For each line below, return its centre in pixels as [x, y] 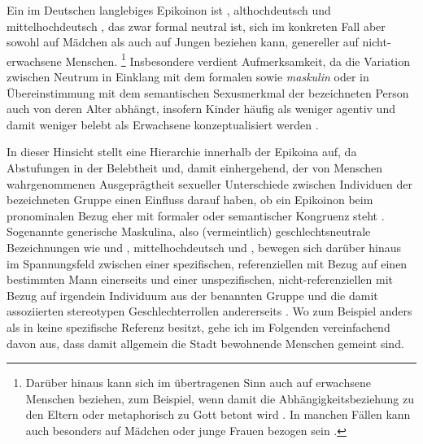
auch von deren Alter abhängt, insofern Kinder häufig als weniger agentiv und [201, 109]
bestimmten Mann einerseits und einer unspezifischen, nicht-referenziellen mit [200, 279]
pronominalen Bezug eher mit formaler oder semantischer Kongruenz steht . [196, 215]
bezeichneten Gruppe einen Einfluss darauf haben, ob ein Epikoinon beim [190, 200]
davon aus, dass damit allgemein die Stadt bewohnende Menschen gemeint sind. [205, 343]
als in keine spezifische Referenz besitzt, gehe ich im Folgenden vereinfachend [198, 326]
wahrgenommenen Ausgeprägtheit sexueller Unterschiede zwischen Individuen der [210, 183]
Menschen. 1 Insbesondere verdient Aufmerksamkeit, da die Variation [238, 59]
